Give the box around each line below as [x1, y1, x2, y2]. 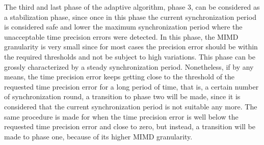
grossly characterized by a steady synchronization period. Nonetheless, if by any [4, 61, 254, 72]
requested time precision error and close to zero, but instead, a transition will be [4, 121, 255, 132]
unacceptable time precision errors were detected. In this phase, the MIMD [4, 31, 239, 42]
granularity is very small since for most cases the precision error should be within [4, 41, 258, 52]
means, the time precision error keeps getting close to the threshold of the [4, 71, 235, 82]
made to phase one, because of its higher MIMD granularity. [4, 131, 193, 141]
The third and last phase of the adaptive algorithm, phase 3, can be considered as [4, 2, 260, 12]
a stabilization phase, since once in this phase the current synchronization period [4, 11, 256, 22]
